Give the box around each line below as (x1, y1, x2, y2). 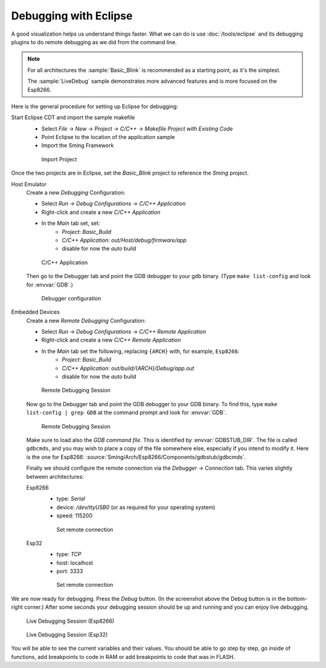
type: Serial (56, 495, 86, 502)
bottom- (287, 595, 308, 602)
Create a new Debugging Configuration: (26, 189, 126, 196)
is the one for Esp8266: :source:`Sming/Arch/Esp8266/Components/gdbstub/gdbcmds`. (26, 453, 246, 461)
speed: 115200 (56, 512, 93, 519)
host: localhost (56, 559, 94, 566)
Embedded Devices (11, 308, 60, 316)
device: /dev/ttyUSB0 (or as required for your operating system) (56, 504, 216, 511)
